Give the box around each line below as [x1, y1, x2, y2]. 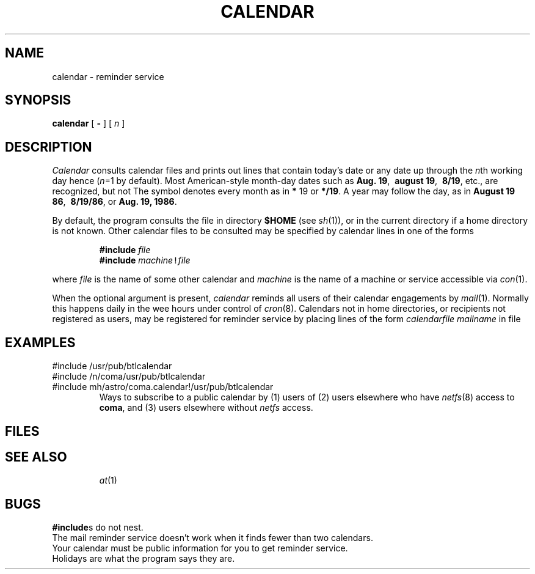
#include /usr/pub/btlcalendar [52, 361, 172, 372]
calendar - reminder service [52, 71, 164, 82]
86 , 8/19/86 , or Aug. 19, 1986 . [52, 196, 177, 207]
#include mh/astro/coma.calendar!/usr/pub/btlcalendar [52, 381, 274, 392]
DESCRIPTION [5, 139, 92, 155]
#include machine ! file [99, 255, 191, 266]
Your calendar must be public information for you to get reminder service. [52, 543, 348, 554]
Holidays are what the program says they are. [52, 553, 235, 564]
